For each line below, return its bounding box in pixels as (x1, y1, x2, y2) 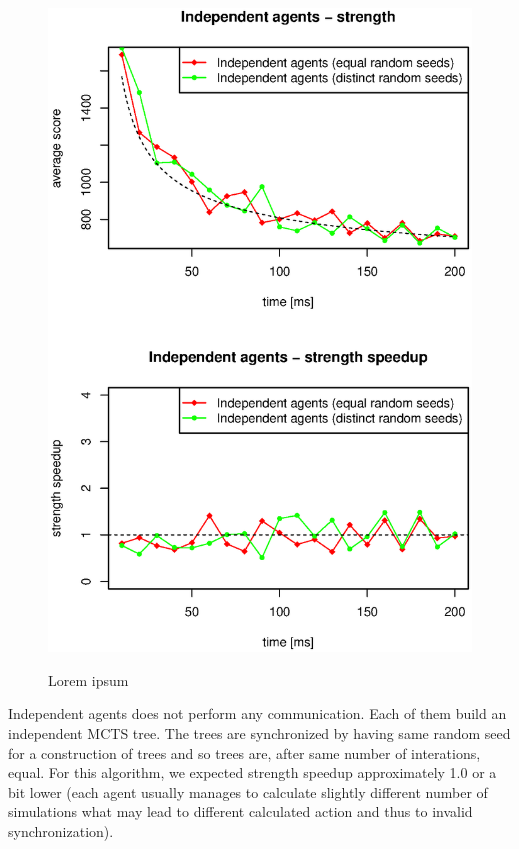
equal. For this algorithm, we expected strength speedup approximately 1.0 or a (8, 762, 497, 783)
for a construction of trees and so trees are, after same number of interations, (8, 742, 481, 763)
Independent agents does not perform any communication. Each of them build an (8, 703, 507, 724)
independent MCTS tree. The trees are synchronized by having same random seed (8, 722, 511, 743)
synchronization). (8, 820, 114, 841)
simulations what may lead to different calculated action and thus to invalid (8, 801, 473, 822)
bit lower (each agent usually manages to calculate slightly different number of (8, 781, 488, 802)
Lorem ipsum (48, 669, 129, 690)
